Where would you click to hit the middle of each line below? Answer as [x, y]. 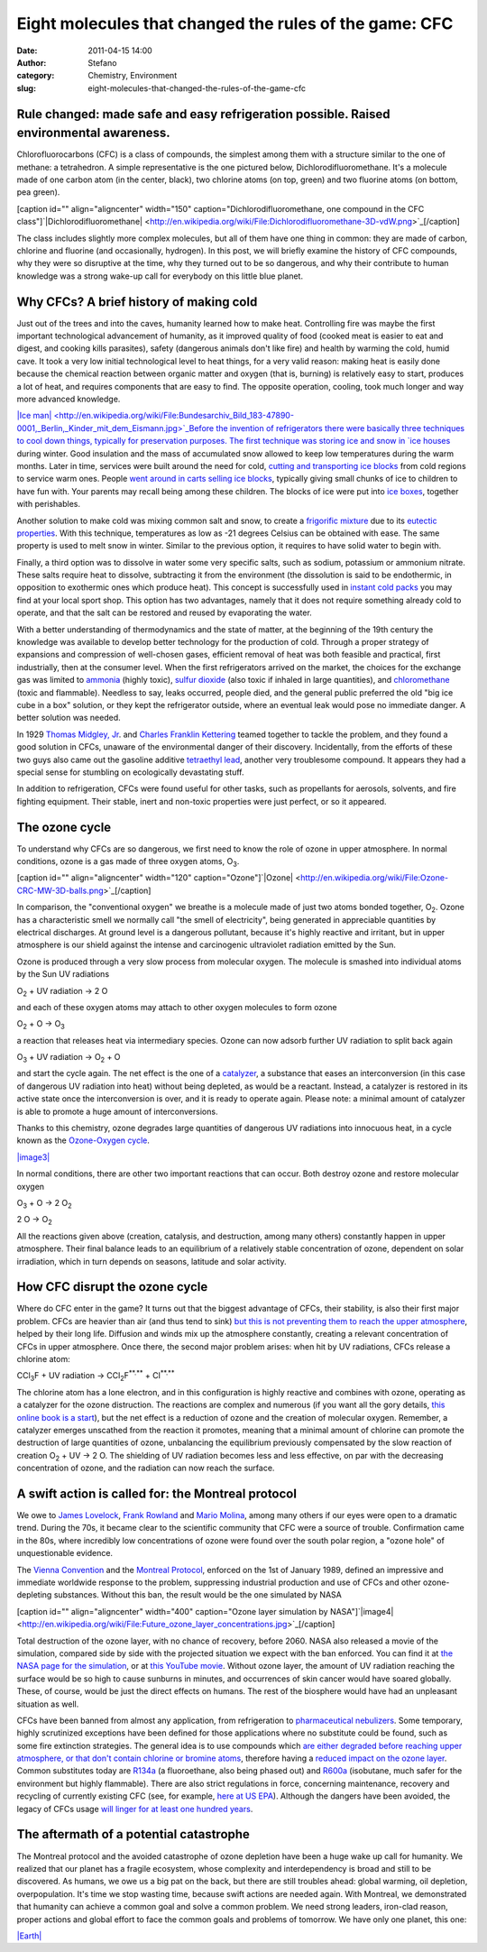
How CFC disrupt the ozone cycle [112, 1287]
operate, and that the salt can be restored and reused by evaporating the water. [165, 612]
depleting [34, 1595]
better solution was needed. [69, 718]
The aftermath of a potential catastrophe [133, 1834]
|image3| [33, 1157]
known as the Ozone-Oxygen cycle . [83, 1140]
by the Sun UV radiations [63, 974]
